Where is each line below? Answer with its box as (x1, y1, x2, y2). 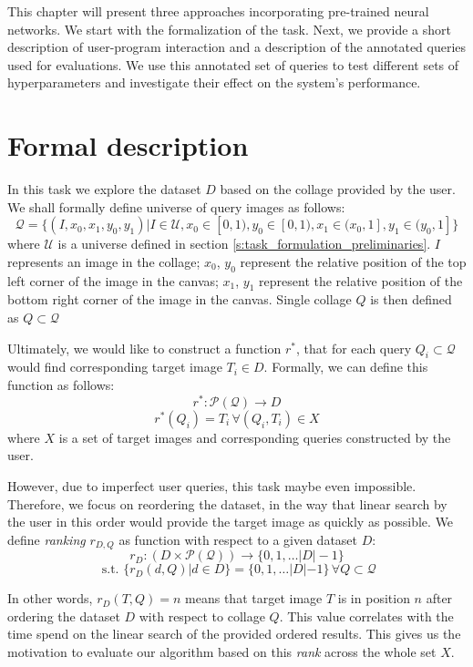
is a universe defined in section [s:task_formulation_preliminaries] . (57, 234, 431, 253)
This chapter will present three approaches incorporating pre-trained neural (7, 2, 429, 20)
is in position (337, 589, 410, 608)
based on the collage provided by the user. (220, 180, 456, 199)
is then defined (370, 290, 452, 309)
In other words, (7, 589, 93, 608)
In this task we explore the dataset (7, 180, 201, 199)
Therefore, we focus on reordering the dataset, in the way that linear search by (7, 494, 447, 513)
